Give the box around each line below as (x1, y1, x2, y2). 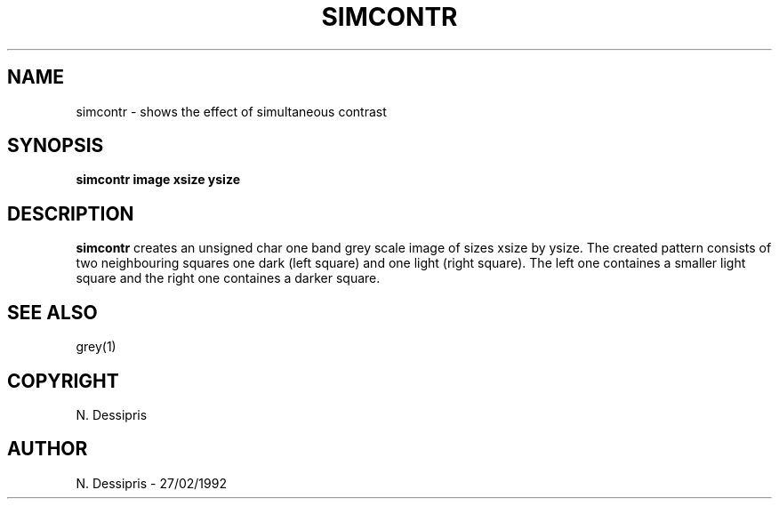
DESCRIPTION (7, 202, 134, 225)
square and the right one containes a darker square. (76, 270, 381, 286)
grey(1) (76, 339, 116, 355)
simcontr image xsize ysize (76, 172, 240, 188)
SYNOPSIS (7, 134, 104, 157)
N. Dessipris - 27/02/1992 (76, 475, 227, 491)
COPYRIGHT (7, 369, 119, 392)
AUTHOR (7, 438, 88, 461)
